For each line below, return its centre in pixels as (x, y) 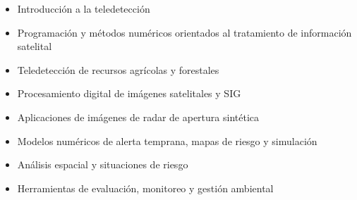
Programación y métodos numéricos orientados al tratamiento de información (184, 32)
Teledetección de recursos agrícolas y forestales (118, 69)
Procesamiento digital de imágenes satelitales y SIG (129, 93)
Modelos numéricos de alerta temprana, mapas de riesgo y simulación (167, 140)
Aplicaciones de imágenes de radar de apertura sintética (138, 117)
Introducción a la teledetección (84, 8)
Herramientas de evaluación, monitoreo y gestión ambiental (145, 188)
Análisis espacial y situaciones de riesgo (103, 164)
